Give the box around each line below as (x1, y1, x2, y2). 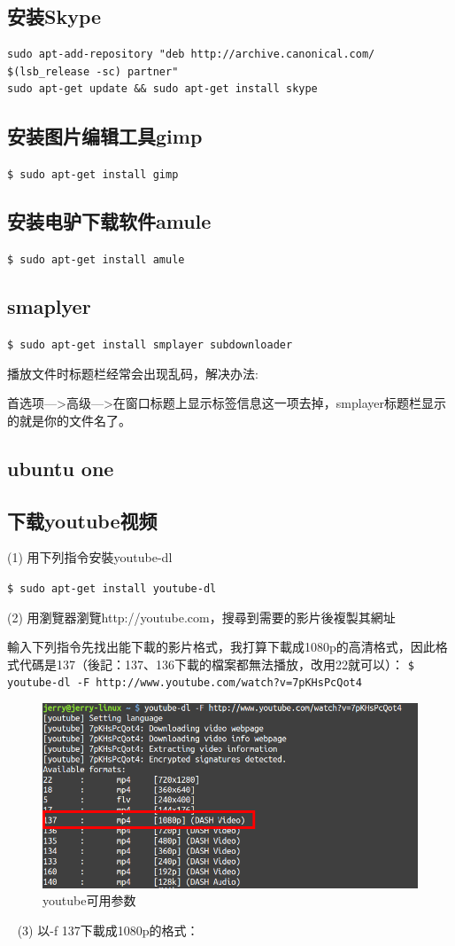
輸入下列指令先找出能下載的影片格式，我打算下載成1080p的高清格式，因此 (7, 637, 436, 656)
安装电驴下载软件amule (7, 207, 212, 235)
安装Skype (7, 3, 102, 30)
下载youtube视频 (7, 506, 158, 534)
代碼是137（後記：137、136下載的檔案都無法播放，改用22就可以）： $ (19, 654, 414, 673)
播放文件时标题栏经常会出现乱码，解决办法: (7, 364, 258, 382)
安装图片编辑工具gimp (7, 122, 203, 150)
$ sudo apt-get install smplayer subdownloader (7, 338, 293, 351)
